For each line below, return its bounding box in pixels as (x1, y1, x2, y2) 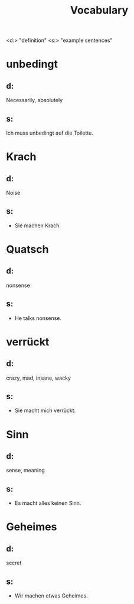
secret (6, 559, 22, 567)
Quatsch (6, 243, 49, 256)
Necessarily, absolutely (6, 97, 63, 104)
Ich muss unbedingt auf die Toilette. (6, 129, 93, 136)
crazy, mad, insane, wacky (6, 374, 71, 381)
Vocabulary (70, 4, 129, 17)
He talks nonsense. (14, 314, 62, 322)
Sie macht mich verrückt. (14, 407, 76, 414)
